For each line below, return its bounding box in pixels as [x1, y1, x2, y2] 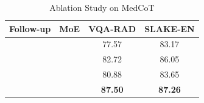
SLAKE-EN [144, 22, 195, 35]
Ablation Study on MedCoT [49, 1, 155, 13]
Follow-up [9, 22, 51, 35]
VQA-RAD [88, 22, 136, 35]
